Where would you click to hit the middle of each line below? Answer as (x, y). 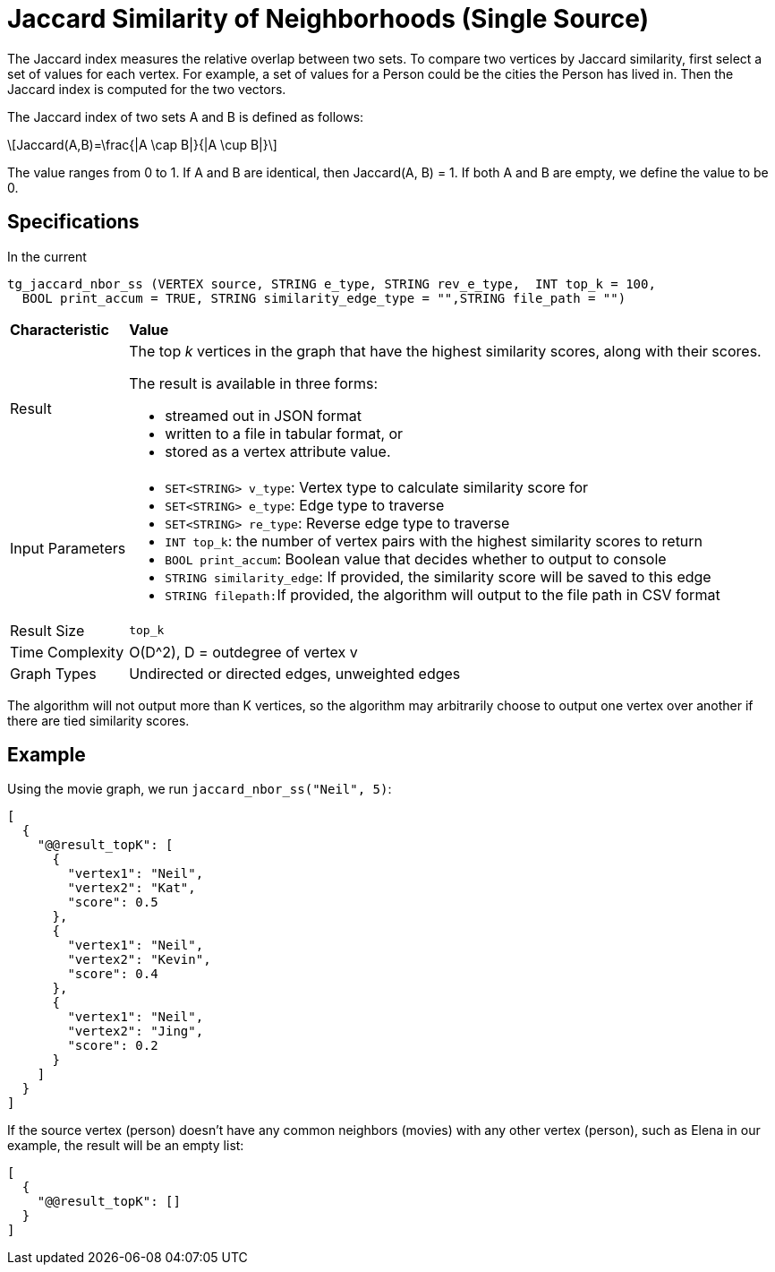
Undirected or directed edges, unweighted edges (295, 673)
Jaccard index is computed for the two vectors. (147, 89)
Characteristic (60, 329)
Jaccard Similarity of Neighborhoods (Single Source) (328, 19)
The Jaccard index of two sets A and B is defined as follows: (186, 116)
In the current (47, 256)
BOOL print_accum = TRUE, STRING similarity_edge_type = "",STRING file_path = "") (324, 298)
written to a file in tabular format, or (284, 433)
